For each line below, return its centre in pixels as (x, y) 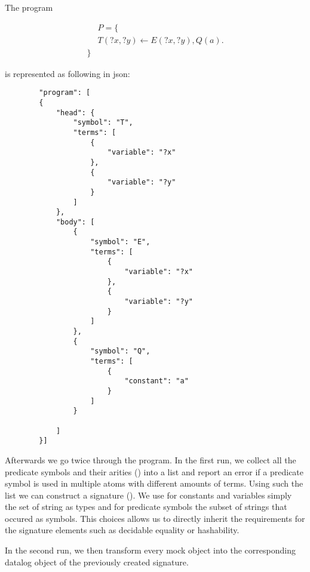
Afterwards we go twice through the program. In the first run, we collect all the (151, 459)
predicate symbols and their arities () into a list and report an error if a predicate (154, 471)
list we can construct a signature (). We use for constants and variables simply (148, 495)
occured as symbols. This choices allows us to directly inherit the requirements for (155, 518)
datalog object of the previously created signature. (97, 562)
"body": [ (75, 222)
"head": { (75, 113)
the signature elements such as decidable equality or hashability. (122, 530)
